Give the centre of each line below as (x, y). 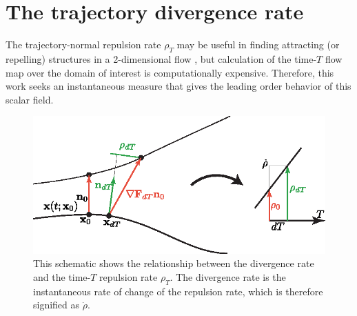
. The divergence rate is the (228, 277)
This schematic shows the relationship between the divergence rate (174, 263)
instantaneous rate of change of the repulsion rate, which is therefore (178, 291)
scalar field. (30, 99)
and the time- (62, 277)
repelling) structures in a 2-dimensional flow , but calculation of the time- (161, 58)
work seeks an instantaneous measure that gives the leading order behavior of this (178, 86)
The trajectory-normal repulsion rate (83, 45)
